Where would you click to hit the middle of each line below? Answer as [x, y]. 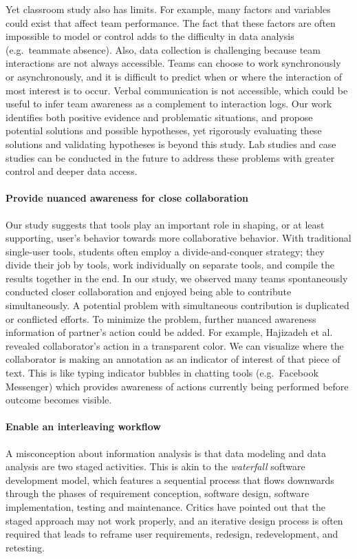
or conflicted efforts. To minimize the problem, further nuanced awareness [161, 318]
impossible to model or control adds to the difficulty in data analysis [150, 36]
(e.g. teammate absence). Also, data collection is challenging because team [163, 49]
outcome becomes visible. [59, 400]
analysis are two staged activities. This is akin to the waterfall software [155, 466]
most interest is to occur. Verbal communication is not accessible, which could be [177, 90]
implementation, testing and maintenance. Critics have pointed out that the [165, 507]
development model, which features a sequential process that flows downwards [170, 479]
